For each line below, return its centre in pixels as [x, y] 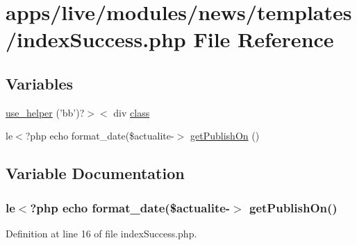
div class [132, 112]
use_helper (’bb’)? [45, 112]
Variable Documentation [95, 173]
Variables [40, 83]
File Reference [264, 39]
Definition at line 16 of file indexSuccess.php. [101, 233]
